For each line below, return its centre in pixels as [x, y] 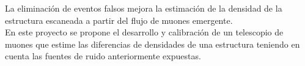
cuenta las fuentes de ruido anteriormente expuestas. [103, 56]
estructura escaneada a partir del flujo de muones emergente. [119, 20]
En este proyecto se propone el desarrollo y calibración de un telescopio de [144, 32]
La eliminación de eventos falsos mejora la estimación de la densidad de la [144, 8]
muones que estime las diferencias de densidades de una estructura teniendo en [152, 44]
